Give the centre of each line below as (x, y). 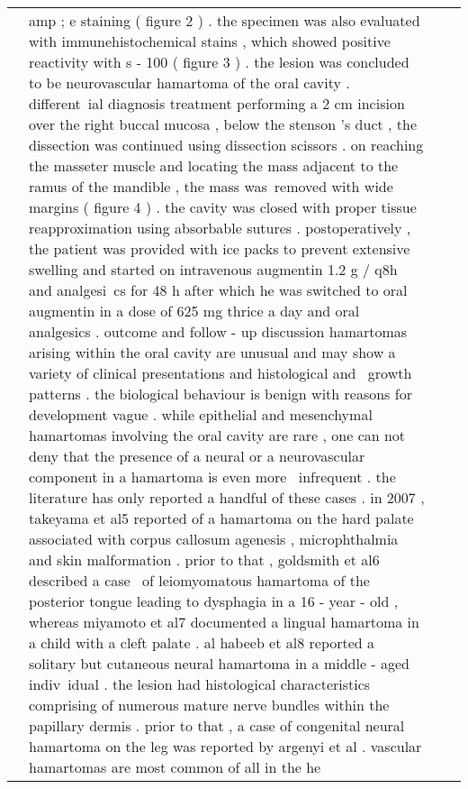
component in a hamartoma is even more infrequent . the (212, 477)
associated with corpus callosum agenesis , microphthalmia (214, 539)
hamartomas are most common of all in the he (175, 767)
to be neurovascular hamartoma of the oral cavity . (189, 83)
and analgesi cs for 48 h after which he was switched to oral (218, 290)
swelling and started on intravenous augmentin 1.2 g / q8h (213, 269)
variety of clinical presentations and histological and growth (220, 373)
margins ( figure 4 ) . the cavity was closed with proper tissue (223, 207)
